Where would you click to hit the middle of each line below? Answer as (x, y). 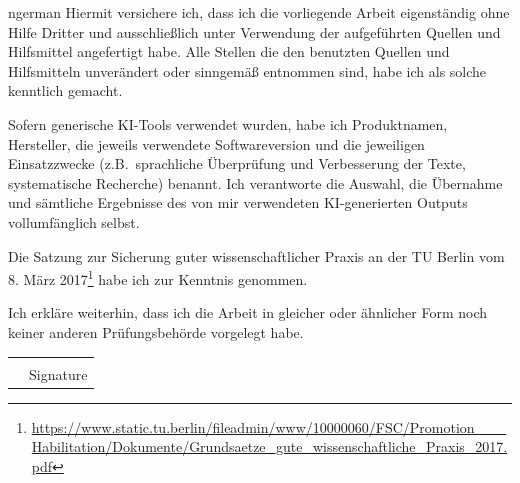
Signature (58, 373)
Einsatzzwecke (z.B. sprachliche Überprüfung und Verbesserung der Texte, (237, 163)
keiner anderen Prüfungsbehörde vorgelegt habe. (156, 331)
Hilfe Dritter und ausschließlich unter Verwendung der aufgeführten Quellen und (254, 31)
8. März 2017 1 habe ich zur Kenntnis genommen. (158, 277)
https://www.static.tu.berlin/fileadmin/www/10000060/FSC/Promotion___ (269, 426)
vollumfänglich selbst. (74, 221)
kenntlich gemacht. (65, 90)
